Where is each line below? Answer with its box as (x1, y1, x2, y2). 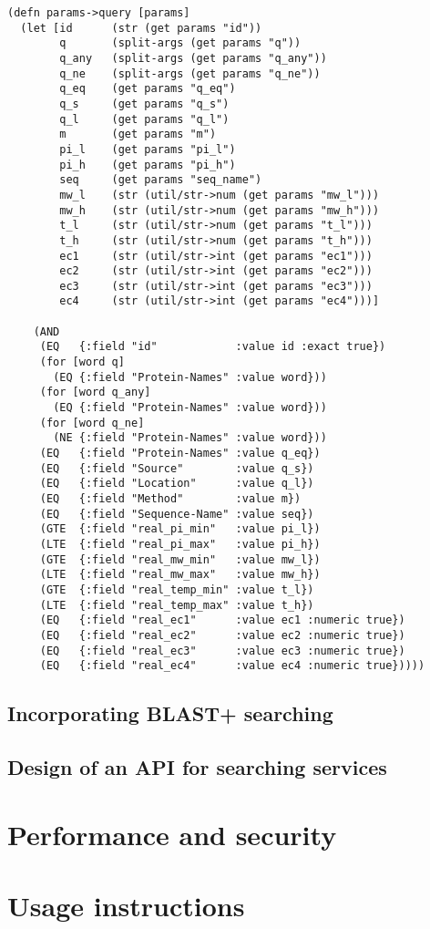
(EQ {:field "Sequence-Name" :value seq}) (39, 507, 314, 521)
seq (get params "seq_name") (59, 173, 262, 187)
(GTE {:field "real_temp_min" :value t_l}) (39, 583, 314, 596)
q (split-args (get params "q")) (59, 36, 302, 50)
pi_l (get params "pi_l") (59, 142, 236, 156)
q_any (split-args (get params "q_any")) (59, 51, 327, 65)
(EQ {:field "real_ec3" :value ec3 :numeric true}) (39, 644, 405, 657)
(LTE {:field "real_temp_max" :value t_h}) (39, 598, 314, 612)
